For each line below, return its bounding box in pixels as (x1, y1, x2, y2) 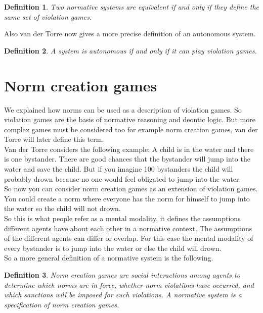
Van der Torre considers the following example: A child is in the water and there (4, 143, 254, 154)
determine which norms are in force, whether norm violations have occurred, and (4, 279, 254, 290)
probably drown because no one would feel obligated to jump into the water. (4, 173, 241, 184)
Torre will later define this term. (4, 134, 104, 144)
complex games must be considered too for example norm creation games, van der (4, 124, 258, 134)
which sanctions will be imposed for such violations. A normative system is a (4, 289, 242, 300)
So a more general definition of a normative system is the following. (4, 252, 213, 263)
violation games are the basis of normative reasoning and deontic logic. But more (4, 114, 255, 125)
